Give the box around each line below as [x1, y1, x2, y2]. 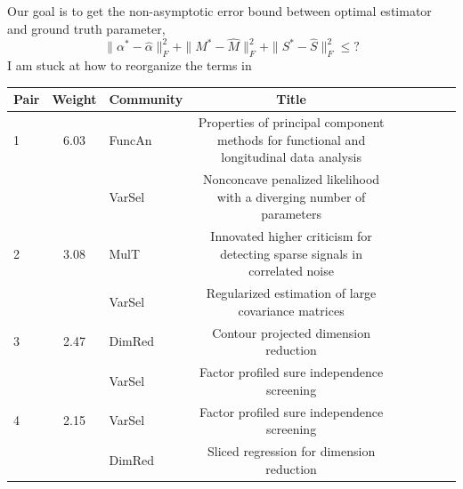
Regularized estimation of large [206, 284, 377, 302]
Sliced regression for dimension [207, 441, 376, 460]
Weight [52, 90, 97, 108]
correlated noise [248, 261, 334, 280]
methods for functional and [216, 130, 366, 148]
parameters [261, 204, 321, 223]
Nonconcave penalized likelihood [203, 170, 380, 188]
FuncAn [109, 130, 152, 148]
